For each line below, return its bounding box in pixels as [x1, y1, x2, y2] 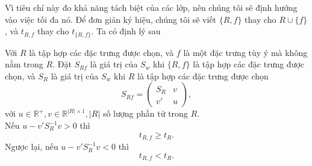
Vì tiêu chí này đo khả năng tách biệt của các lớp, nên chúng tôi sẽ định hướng [5, 1, 298, 13]
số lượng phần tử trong [102, 107, 188, 120]
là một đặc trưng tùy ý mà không [183, 46, 308, 58]
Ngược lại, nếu [5, 140, 58, 153]
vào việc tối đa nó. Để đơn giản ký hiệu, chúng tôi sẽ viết [5, 13, 217, 25]
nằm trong [5, 58, 43, 70]
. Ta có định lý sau [91, 25, 161, 37]
